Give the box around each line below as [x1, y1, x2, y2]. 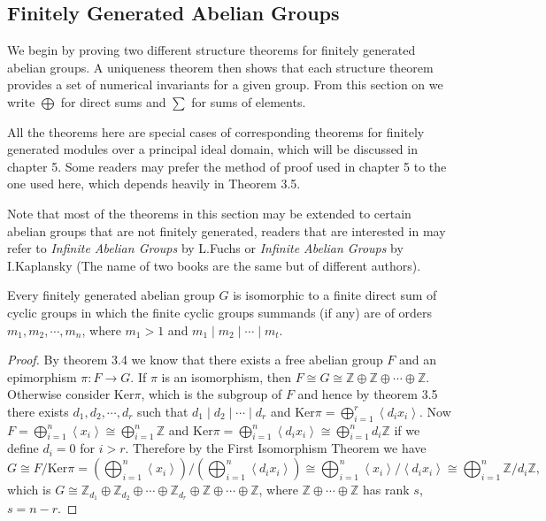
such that [137, 402, 188, 420]
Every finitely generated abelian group [7, 286, 215, 304]
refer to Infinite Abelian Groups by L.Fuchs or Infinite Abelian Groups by [7, 239, 404, 257]
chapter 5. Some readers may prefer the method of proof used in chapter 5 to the [7, 157, 447, 175]
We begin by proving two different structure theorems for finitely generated [7, 41, 416, 59]
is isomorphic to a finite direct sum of [233, 286, 437, 304]
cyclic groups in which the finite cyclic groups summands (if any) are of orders [7, 303, 433, 321]
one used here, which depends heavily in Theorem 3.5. [7, 174, 301, 193]
